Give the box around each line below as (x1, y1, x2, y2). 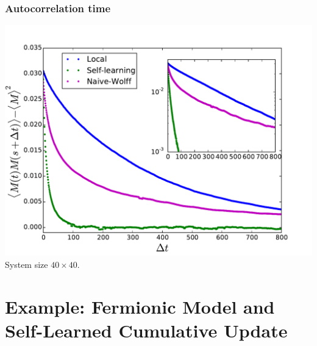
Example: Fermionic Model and (5, 294, 275, 319)
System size (5, 258, 48, 270)
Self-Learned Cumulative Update (5, 317, 288, 342)
